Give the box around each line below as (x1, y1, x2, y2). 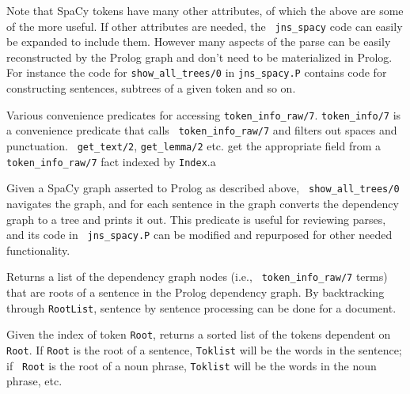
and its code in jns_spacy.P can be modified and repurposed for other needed (6, 226, 393, 243)
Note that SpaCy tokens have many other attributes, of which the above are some (6, 2, 404, 18)
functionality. (6, 241, 70, 258)
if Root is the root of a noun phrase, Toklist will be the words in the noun (6, 357, 377, 373)
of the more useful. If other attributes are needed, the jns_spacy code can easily (6, 17, 403, 34)
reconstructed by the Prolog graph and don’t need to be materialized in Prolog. (6, 48, 393, 65)
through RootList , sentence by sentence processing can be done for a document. (6, 299, 397, 316)
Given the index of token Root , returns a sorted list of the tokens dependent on (6, 326, 391, 343)
